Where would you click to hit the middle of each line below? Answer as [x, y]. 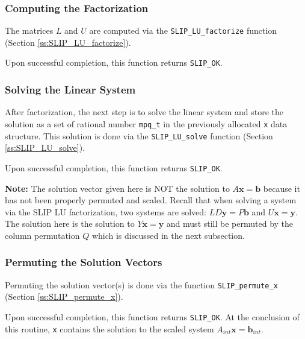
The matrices [29, 30]
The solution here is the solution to [70, 223]
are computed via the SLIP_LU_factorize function [183, 30]
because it [282, 188]
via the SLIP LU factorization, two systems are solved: [106, 211]
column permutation [42, 235]
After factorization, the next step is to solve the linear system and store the [144, 112]
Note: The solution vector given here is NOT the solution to [117, 188]
